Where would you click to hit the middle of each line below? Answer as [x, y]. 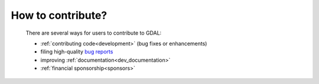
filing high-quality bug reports [77, 52]
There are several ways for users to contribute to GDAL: [94, 33]
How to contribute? [59, 15]
